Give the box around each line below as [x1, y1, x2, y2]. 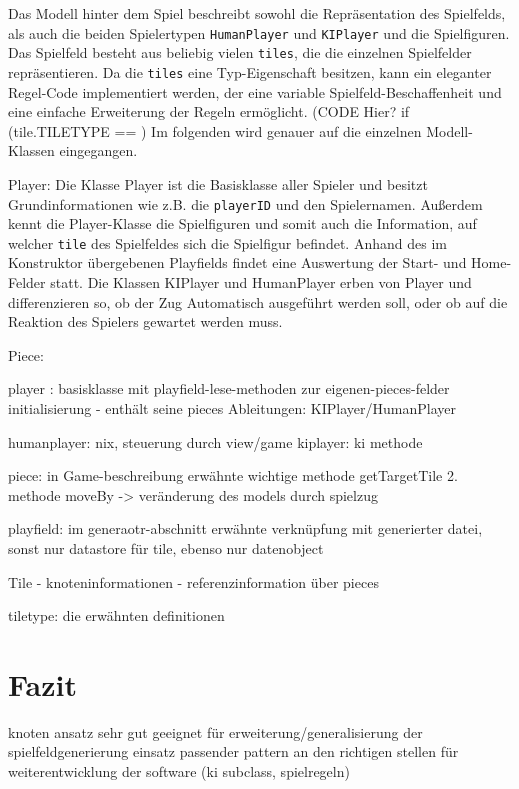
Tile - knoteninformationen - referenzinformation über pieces [8, 571, 379, 592]
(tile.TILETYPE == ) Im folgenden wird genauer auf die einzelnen [8, 120, 422, 141]
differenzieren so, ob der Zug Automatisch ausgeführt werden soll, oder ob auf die [8, 291, 508, 312]
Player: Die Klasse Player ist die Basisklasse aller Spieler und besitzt [8, 173, 428, 194]
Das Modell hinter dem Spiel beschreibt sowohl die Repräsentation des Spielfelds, [8, 3, 506, 23]
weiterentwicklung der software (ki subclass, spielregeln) [8, 761, 350, 782]
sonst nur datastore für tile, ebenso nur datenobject [8, 537, 324, 558]
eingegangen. [59, 140, 138, 161]
